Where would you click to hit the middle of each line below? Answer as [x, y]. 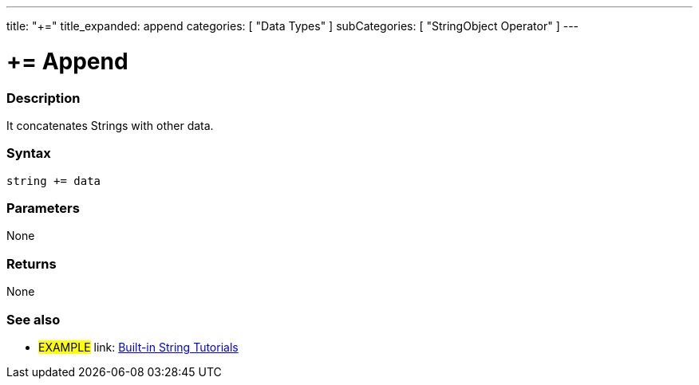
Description [43, 98]
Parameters [43, 208]
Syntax [29, 153]
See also [34, 319]
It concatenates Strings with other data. [110, 125]
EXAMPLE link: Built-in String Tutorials [138, 347]
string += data [54, 181]
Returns [32, 263]
